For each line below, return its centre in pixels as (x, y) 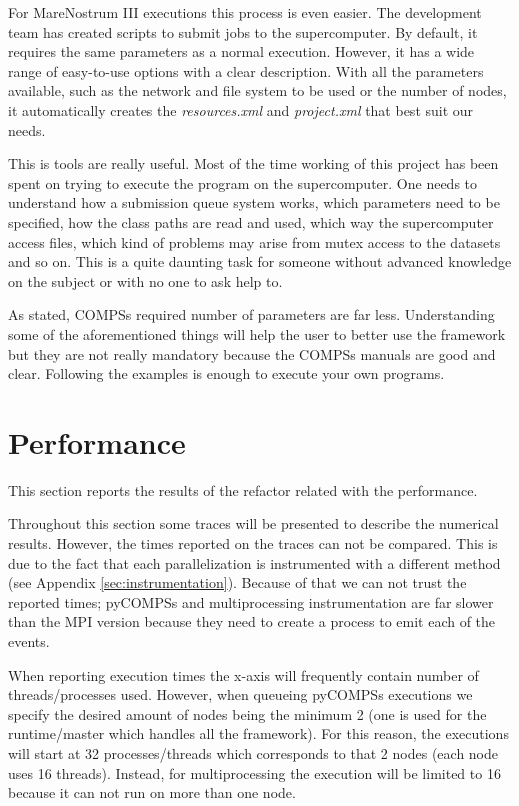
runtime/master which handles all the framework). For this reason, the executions (258, 733)
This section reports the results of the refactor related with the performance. (243, 489)
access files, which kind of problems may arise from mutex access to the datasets (254, 241)
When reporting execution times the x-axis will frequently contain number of (243, 674)
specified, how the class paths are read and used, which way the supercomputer (251, 221)
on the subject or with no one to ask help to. (145, 280)
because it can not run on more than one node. (152, 792)
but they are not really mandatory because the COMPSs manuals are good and (252, 353)
